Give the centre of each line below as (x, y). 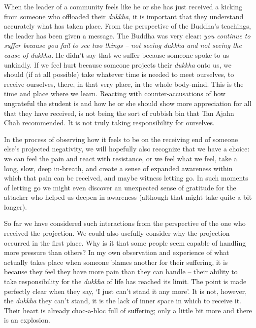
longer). (16, 206)
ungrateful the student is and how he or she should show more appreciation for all (128, 103)
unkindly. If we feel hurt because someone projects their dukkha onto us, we (118, 64)
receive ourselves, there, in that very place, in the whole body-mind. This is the (124, 84)
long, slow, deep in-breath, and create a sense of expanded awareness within (118, 168)
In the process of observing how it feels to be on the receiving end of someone (121, 139)
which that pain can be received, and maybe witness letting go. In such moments (126, 178)
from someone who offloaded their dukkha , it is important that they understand (124, 16)
